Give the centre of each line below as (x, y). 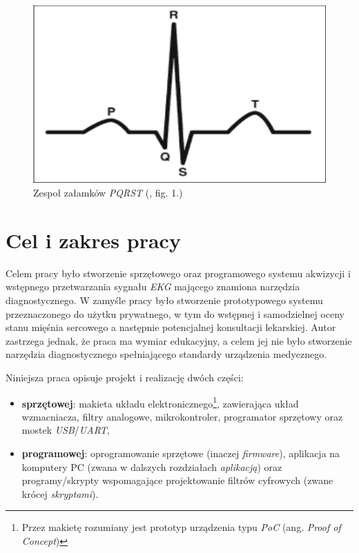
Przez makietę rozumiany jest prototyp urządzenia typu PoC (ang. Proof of (181, 527)
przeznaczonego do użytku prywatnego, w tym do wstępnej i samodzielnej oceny (175, 313)
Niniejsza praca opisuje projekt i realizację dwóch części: (125, 377)
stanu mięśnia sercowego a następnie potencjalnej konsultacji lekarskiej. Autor (171, 327)
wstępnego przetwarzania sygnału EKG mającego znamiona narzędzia (153, 286)
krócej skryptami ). (60, 493)
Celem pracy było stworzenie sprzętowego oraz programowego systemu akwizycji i (178, 273)
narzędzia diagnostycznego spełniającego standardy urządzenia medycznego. (166, 354)
